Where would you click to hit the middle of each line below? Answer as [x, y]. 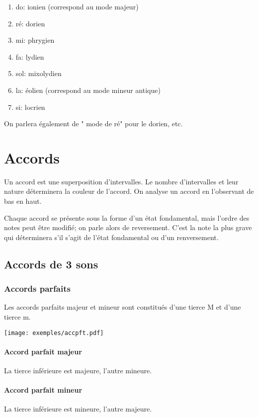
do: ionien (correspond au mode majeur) [77, 6]
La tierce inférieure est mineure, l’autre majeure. [78, 409]
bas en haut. [23, 201]
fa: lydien [30, 56]
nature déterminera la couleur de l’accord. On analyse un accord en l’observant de [129, 191]
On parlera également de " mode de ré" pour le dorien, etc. [93, 124]
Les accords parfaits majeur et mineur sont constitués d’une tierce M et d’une [123, 307]
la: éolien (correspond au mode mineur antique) [88, 90]
